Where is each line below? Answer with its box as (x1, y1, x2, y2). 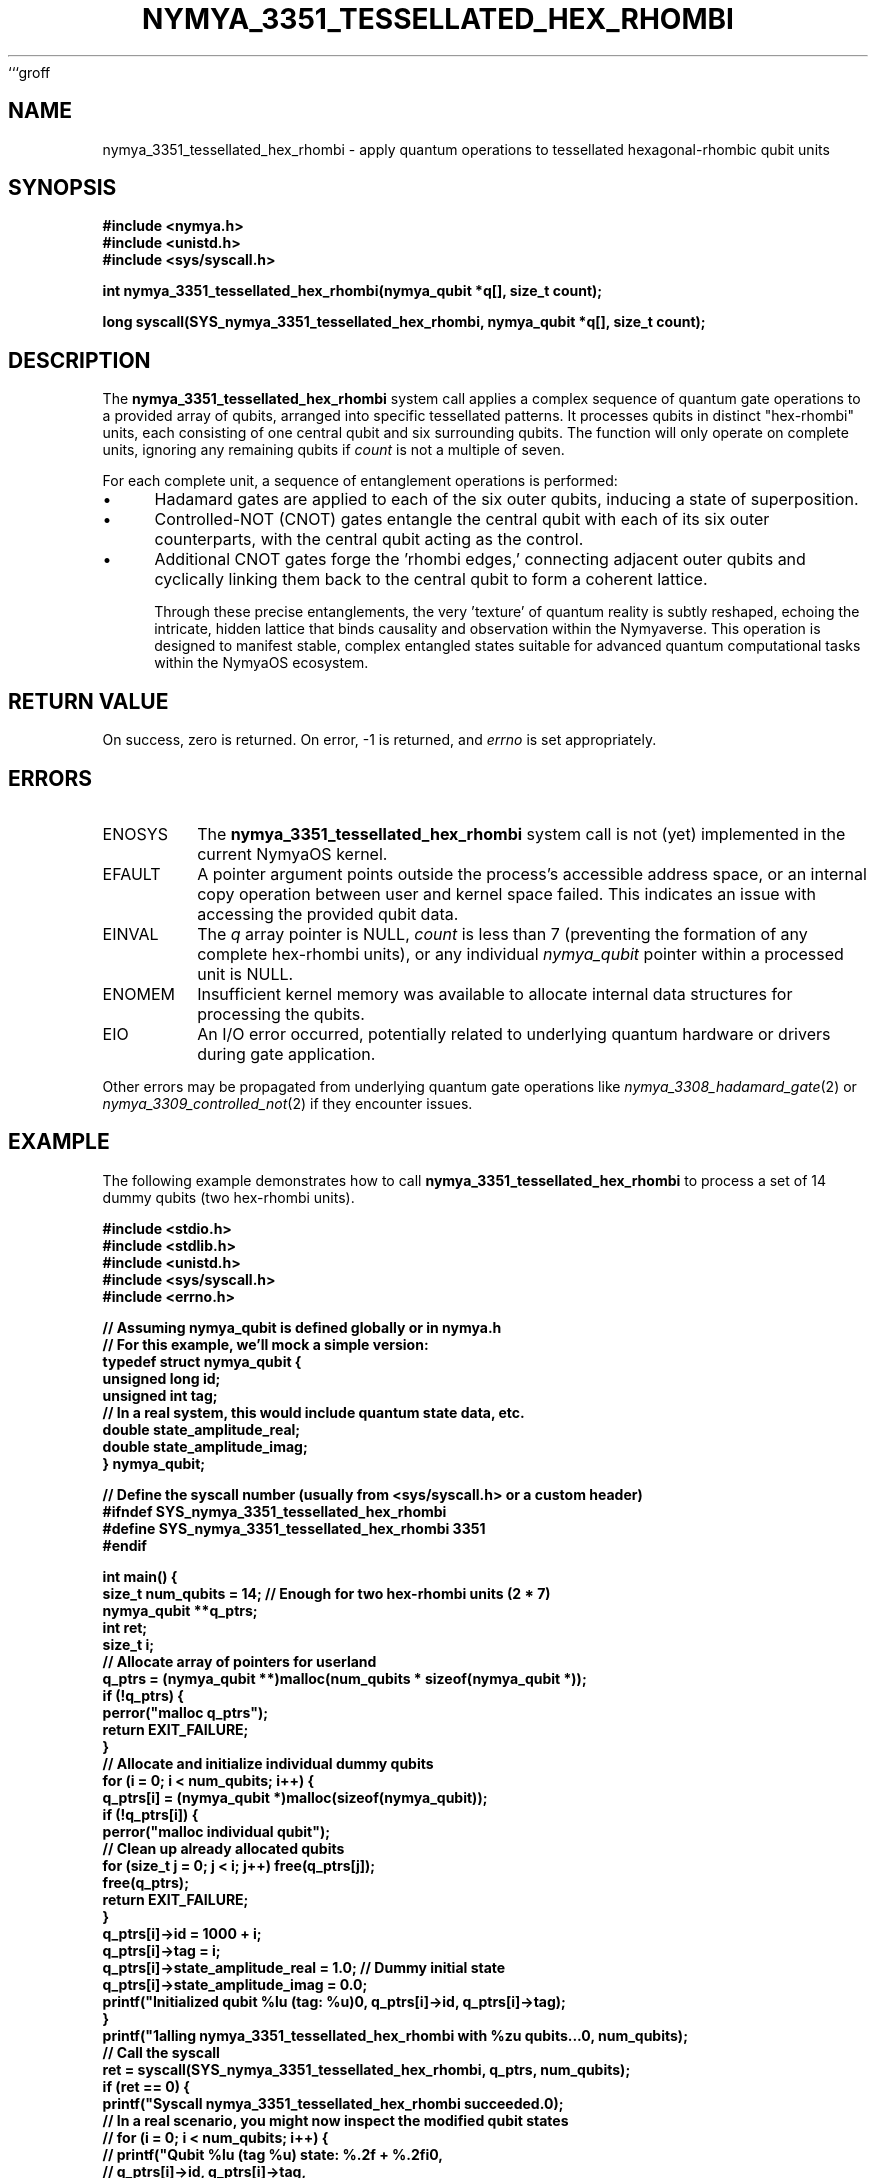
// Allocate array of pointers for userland (102, 1652, 377, 1670)
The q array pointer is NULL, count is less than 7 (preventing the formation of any (197, 923, 808, 944)
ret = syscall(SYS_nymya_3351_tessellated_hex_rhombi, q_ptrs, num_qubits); (102, 2060, 631, 2078)
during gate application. (197, 1043, 376, 1064)
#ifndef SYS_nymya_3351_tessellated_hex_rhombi (102, 1502, 447, 1520)
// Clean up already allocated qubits (102, 1839, 345, 1857)
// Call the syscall (102, 2043, 220, 2061)
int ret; (102, 1618, 148, 1636)
